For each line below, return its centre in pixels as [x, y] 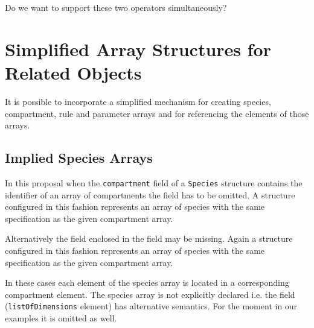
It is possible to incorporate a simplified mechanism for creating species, [138, 101]
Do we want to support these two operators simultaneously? [116, 7]
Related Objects [73, 72]
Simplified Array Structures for [138, 49]
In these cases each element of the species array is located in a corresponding [147, 282]
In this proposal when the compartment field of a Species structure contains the [154, 182]
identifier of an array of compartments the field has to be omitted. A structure [150, 194]
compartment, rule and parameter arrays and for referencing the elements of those [157, 113]
